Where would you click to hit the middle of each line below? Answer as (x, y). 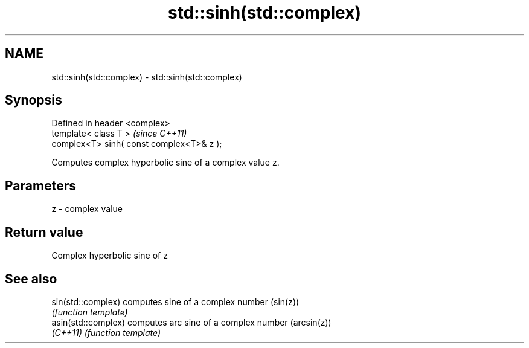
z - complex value (87, 209)
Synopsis (34, 100)
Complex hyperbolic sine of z (110, 256)
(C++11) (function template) (106, 332)
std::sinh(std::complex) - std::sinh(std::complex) (147, 77)
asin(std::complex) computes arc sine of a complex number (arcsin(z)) (191, 322)
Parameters (40, 185)
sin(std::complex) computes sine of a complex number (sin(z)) (175, 301)
